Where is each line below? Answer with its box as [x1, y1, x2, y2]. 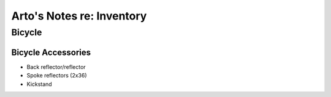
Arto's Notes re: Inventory [11, 9, 147, 23]
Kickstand [26, 80, 52, 88]
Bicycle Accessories [11, 47, 91, 57]
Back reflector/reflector [26, 63, 86, 70]
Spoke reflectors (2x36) [26, 72, 87, 79]
